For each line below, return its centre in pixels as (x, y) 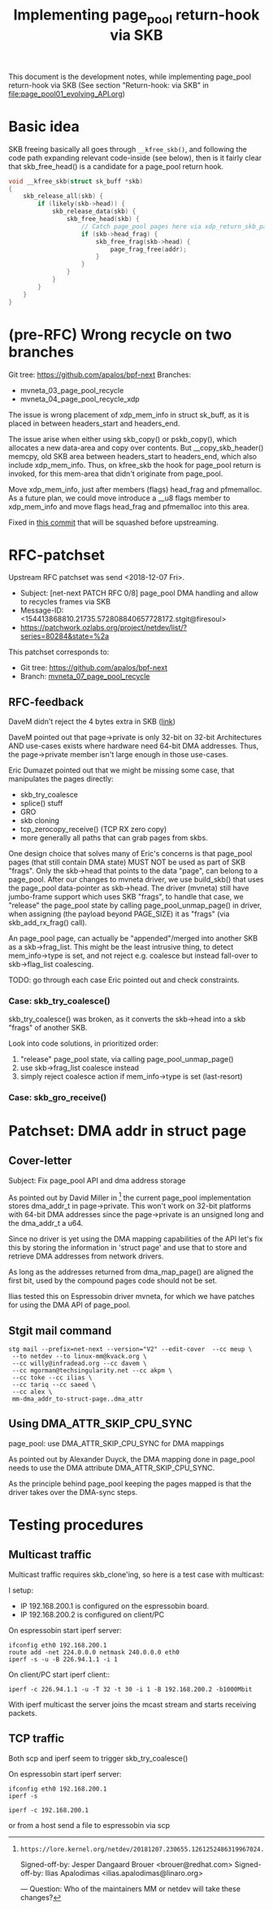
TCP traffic (37, 1739)
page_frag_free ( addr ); (148, 249)
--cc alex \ (32, 1392)
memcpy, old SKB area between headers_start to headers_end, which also (133, 456)
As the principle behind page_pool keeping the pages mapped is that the (130, 1483)
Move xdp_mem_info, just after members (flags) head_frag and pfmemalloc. (135, 489)
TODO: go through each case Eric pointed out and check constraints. (124, 980)
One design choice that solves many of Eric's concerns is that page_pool (130, 854)
